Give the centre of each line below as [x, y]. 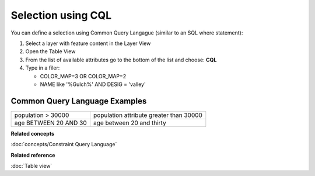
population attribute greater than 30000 [148, 115]
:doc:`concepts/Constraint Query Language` [64, 144]
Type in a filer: [43, 68]
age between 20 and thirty [130, 123]
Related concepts [33, 133]
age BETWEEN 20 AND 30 [50, 123]
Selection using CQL [61, 15]
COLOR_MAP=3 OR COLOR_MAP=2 [83, 76]
